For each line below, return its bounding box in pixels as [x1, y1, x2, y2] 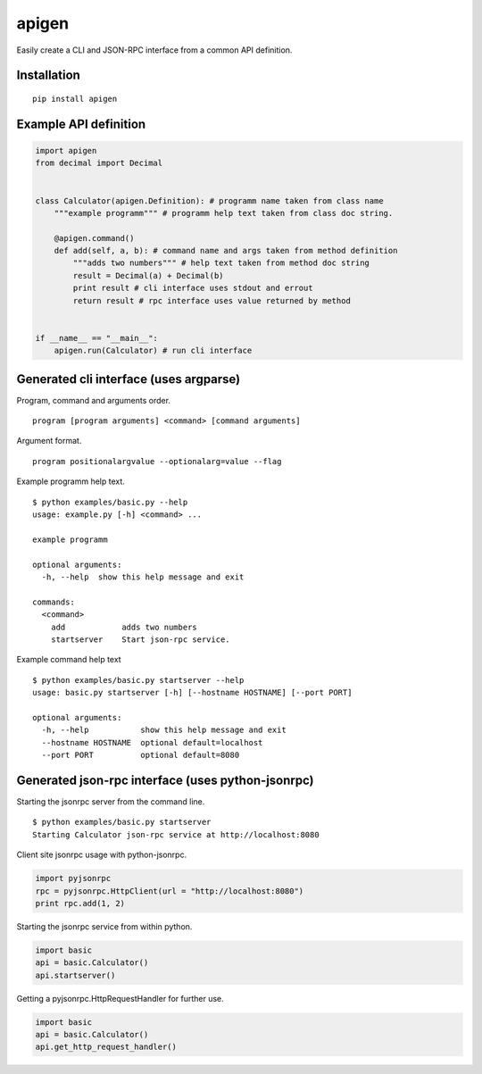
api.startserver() [35, 970, 116, 980]
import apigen [35, 146, 97, 155]
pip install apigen [32, 94, 118, 104]
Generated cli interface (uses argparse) [16, 371, 241, 387]
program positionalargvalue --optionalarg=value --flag [32, 456, 282, 466]
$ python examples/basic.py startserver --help [32, 675, 245, 685]
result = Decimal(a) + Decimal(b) [72, 271, 224, 280]
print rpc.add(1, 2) [35, 898, 125, 908]
